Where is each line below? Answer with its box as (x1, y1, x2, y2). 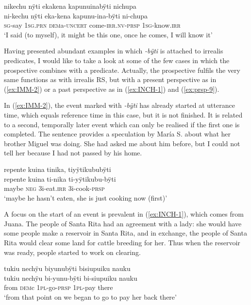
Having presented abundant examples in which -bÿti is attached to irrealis (4, 46, 223, 56)
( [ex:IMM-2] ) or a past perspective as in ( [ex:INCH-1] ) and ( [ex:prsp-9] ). (4, 84, 219, 94)
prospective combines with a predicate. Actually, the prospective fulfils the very (4, 65, 240, 75)
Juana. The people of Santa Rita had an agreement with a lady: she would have (4, 218, 242, 228)
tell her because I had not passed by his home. (4, 148, 142, 158)
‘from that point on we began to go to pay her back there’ (4, 292, 177, 302)
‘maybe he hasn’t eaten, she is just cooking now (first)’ (4, 192, 167, 203)
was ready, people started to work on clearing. (4, 247, 141, 257)
